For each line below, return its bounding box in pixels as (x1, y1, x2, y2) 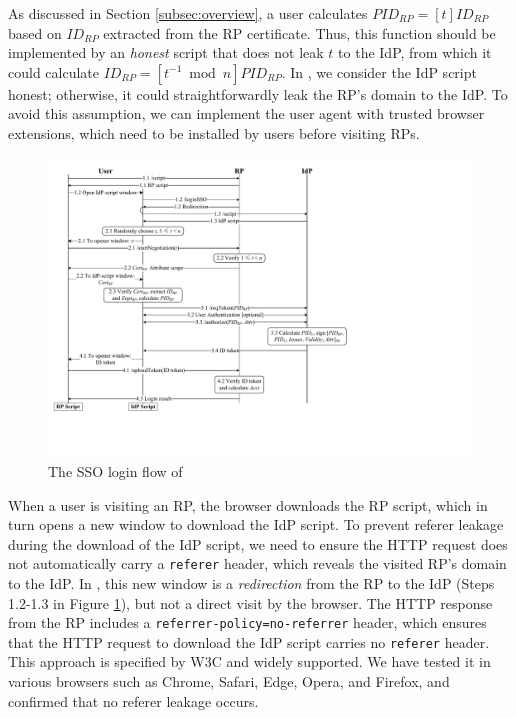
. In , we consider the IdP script (281, 61, 477, 82)
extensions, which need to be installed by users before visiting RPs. (8, 122, 420, 143)
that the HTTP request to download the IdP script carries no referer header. (8, 631, 490, 652)
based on (8, 22, 62, 43)
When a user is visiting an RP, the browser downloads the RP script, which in (8, 494, 488, 515)
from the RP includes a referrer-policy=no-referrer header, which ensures (8, 612, 487, 633)
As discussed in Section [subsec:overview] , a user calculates (8, 3, 368, 23)
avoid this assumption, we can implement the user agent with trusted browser (8, 103, 485, 124)
